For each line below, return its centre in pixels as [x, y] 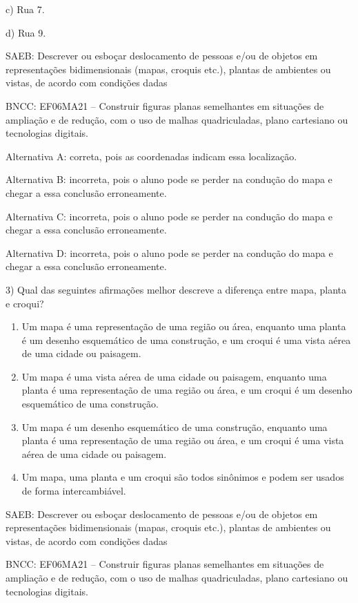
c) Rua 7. [25, 9]
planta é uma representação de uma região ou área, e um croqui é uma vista [183, 440]
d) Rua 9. [26, 32]
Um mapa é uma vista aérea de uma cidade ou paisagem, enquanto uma [174, 376]
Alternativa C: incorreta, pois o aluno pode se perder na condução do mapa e [169, 216]
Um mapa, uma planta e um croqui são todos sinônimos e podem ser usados [183, 477]
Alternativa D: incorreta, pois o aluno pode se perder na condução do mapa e [169, 252]
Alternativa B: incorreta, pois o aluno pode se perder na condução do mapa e [169, 179]
